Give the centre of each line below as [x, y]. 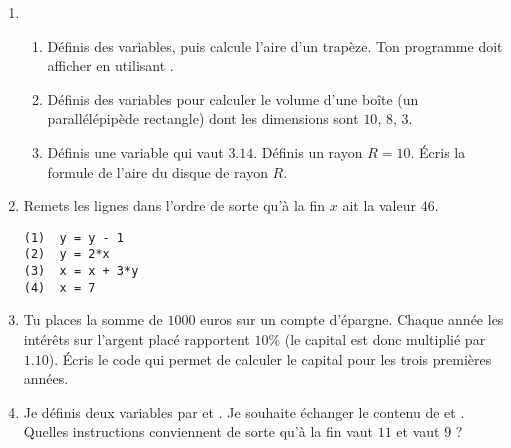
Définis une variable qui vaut [135, 151]
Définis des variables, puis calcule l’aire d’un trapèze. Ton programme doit [275, 45]
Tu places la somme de [93, 319]
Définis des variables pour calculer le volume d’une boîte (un [233, 98]
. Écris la [438, 151]
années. [46, 378]
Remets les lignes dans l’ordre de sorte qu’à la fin [174, 205]
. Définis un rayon [308, 151]
